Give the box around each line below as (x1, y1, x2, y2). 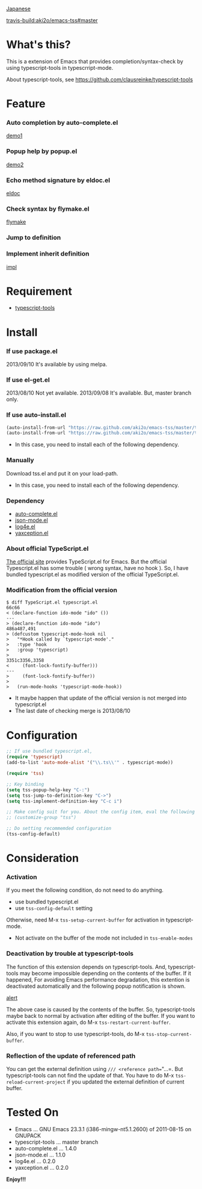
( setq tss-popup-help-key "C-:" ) (6, 786, 90, 793)
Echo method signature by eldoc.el (6, 176, 110, 184)
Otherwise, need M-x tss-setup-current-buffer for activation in (6, 916, 165, 924)
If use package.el (6, 347, 58, 355)
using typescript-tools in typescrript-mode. (6, 64, 114, 71)
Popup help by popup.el (6, 147, 78, 155)
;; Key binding (6, 781, 44, 787)
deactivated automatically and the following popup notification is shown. (6, 982, 186, 990)
